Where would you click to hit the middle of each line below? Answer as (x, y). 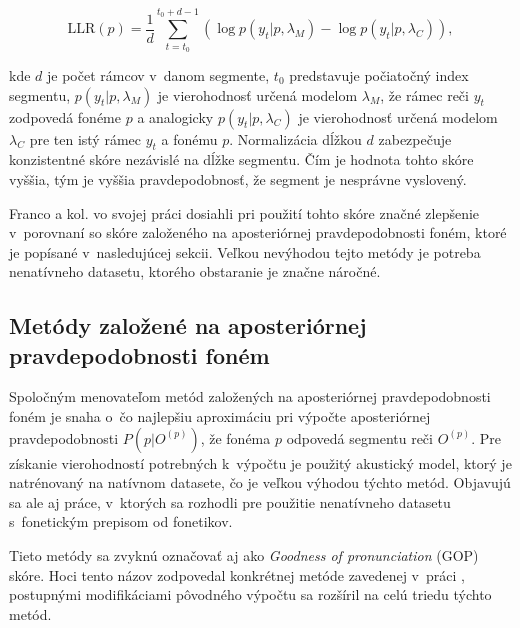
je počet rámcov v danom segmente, (158, 74)
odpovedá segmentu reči (359, 437)
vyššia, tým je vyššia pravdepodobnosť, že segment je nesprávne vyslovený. (238, 178)
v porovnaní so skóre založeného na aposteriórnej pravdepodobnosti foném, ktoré (258, 232)
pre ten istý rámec (85, 138)
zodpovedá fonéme (65, 116)
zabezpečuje (415, 138)
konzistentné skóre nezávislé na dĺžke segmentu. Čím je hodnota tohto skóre (241, 159)
